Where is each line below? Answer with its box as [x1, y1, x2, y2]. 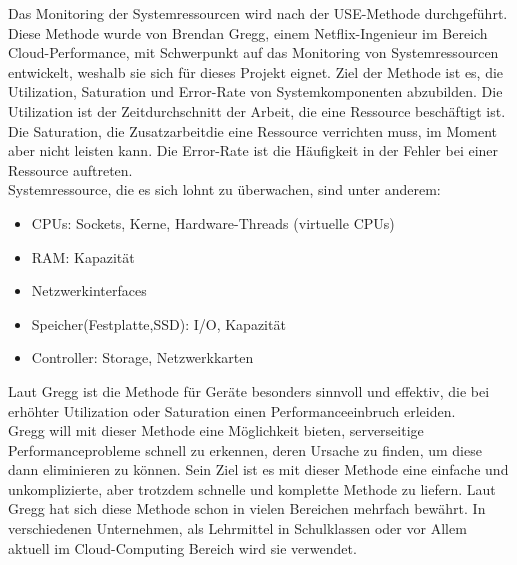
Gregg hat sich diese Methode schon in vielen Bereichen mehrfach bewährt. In [8, 498, 486, 519]
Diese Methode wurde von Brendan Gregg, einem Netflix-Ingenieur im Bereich [8, 22, 488, 43]
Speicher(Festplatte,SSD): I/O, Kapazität [31, 313, 286, 334]
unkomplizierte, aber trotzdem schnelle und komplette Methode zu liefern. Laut [8, 478, 496, 499]
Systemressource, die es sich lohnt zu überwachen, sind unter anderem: [8, 179, 441, 200]
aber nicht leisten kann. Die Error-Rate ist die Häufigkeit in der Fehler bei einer [8, 140, 499, 161]
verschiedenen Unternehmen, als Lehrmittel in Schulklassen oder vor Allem [8, 518, 467, 539]
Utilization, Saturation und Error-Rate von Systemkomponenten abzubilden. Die [8, 81, 503, 102]
